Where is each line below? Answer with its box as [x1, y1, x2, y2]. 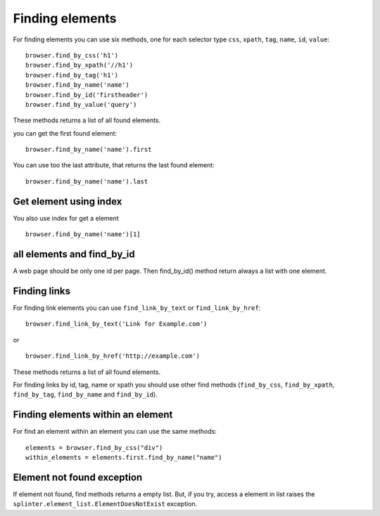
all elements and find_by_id [13, 248, 135, 260]
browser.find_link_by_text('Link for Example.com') [25, 320, 208, 328]
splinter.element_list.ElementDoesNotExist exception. [13, 500, 198, 508]
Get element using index [13, 195, 122, 207]
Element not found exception [13, 471, 143, 483]
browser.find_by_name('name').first [25, 146, 152, 154]
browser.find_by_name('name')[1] [25, 231, 141, 238]
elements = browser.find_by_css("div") [25, 444, 163, 451]
